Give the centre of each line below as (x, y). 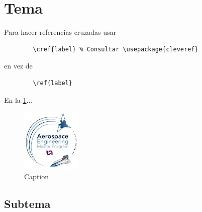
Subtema (27, 203)
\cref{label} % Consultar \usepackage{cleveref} (116, 49)
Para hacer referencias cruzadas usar (60, 32)
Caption (37, 176)
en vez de (18, 66)
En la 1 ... (18, 99)
